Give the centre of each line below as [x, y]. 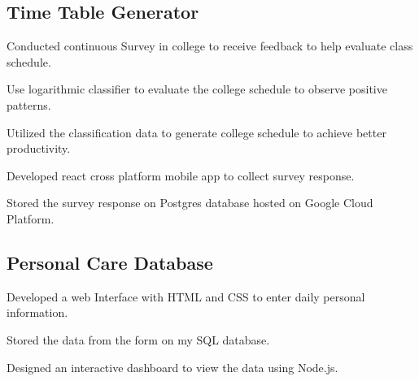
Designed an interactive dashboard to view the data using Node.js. [172, 367]
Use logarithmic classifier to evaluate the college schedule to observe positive [197, 89]
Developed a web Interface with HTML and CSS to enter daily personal [186, 296]
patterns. [29, 104]
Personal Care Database [110, 262]
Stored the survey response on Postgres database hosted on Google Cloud [190, 203]
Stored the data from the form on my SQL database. [138, 339]
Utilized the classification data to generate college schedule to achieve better [196, 132]
